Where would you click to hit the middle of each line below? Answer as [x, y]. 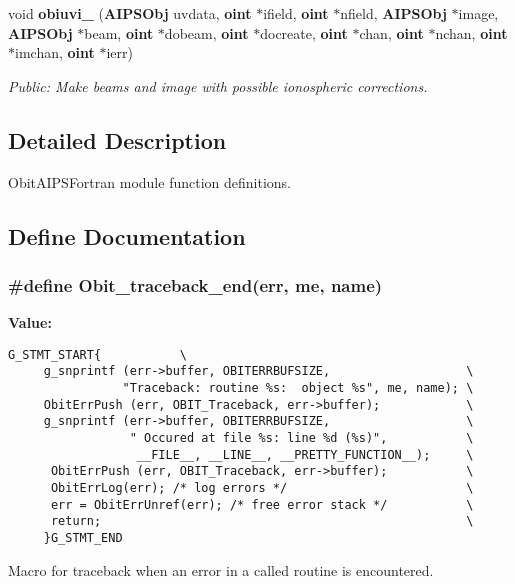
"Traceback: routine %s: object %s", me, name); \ [298, 388]
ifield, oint [296, 13]
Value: [30, 322]
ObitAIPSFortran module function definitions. [149, 181]
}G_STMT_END [83, 537]
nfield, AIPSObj [393, 13]
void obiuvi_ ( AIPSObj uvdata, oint [130, 13]
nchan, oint [471, 32]
